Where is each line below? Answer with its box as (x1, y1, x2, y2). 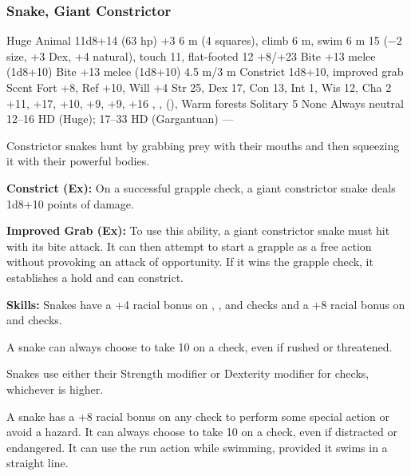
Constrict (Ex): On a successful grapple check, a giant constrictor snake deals (6, 179, 396, 196)
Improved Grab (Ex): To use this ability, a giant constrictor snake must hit (6, 222, 390, 239)
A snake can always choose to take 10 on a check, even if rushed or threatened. (6, 338, 393, 355)
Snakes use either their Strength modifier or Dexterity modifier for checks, (6, 365, 370, 382)
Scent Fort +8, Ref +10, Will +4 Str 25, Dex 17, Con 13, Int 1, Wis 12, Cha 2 (6, 79, 392, 95)
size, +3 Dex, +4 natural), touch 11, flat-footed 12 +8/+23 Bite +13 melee (6, 47, 376, 64)
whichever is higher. (6, 380, 104, 397)
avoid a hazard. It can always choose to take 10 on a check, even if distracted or (6, 423, 397, 440)
